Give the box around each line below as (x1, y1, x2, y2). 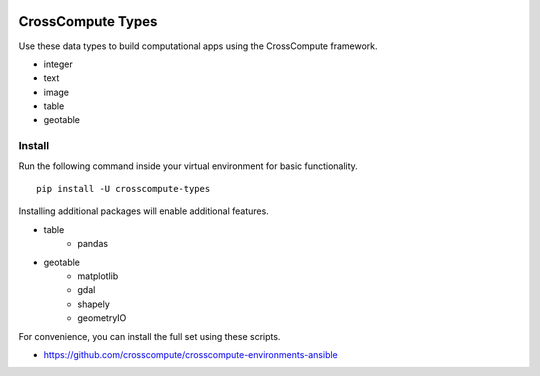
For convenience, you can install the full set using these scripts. (18, 330, 281, 342)
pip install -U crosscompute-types (36, 183, 211, 194)
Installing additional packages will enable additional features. (18, 205, 269, 217)
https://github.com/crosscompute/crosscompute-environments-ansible (43, 348, 339, 360)
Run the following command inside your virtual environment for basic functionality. (18, 160, 359, 172)
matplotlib (77, 270, 119, 282)
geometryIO (77, 312, 127, 324)
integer (43, 58, 74, 70)
